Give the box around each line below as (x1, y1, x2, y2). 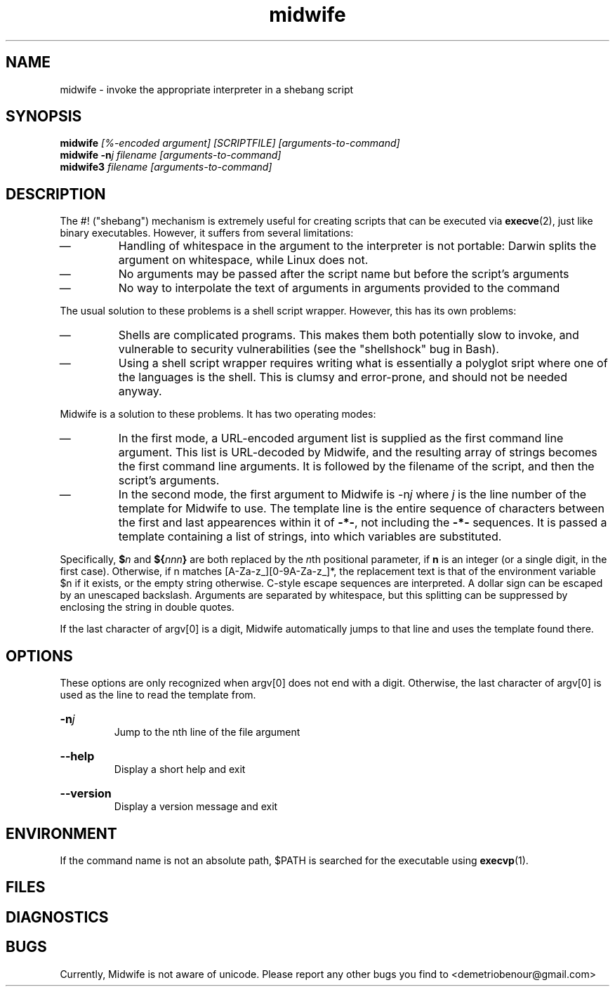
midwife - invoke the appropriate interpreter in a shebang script (60, 83, 354, 95)
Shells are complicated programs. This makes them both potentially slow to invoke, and (118, 328, 579, 343)
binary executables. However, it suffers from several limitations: (60, 227, 354, 239)
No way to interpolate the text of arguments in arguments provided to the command (118, 281, 560, 296)
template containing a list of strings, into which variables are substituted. (118, 529, 502, 544)
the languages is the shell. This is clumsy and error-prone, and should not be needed (118, 370, 567, 385)
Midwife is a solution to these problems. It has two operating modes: (60, 408, 376, 421)
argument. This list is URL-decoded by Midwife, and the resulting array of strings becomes (118, 445, 597, 460)
